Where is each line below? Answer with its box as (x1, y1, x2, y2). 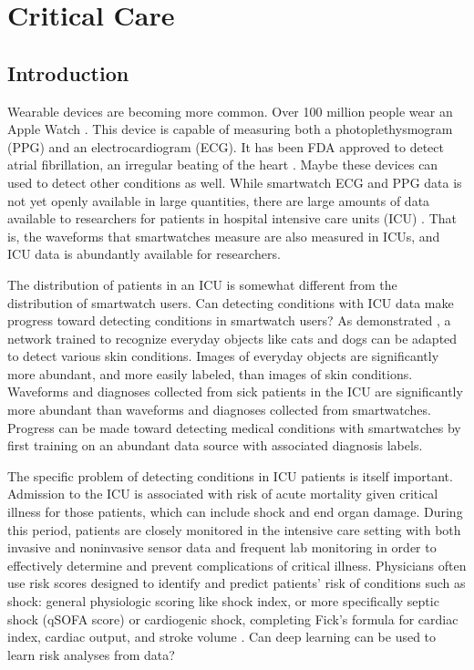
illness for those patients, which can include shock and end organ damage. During (7, 502, 463, 521)
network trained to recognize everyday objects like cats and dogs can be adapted (7, 328, 458, 347)
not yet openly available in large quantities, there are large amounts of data (7, 191, 430, 210)
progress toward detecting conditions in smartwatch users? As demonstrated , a (7, 311, 451, 330)
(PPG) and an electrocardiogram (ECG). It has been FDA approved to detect (7, 137, 444, 156)
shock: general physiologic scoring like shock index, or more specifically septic (7, 592, 439, 611)
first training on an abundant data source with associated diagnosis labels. (7, 436, 423, 455)
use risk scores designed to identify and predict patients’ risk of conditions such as (7, 573, 466, 593)
